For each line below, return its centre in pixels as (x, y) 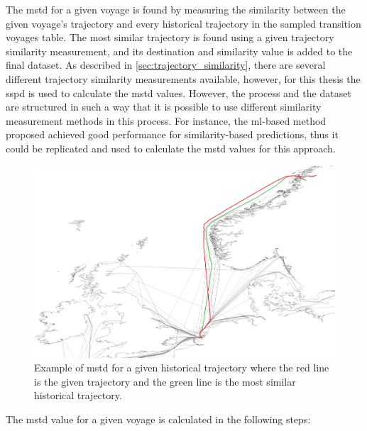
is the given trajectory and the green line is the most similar (165, 381)
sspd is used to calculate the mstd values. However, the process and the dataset (179, 93)
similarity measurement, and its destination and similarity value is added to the (179, 51)
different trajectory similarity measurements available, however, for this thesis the (183, 78)
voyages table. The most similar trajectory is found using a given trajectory (170, 37)
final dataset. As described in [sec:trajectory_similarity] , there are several (166, 65)
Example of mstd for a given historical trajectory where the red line (182, 368)
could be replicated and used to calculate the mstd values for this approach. (171, 148)
